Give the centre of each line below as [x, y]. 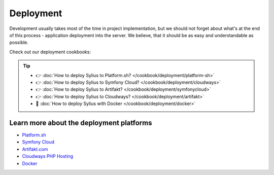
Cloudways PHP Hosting [48, 156]
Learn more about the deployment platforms [81, 123]
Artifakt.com [35, 149]
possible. [19, 43]
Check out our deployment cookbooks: [50, 52]
